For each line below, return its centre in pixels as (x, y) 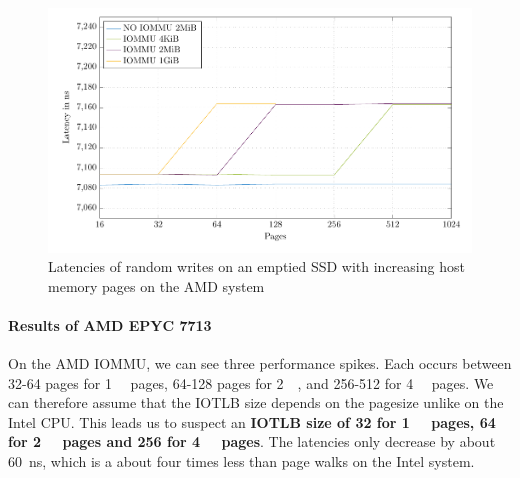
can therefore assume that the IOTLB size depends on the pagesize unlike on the (256, 402)
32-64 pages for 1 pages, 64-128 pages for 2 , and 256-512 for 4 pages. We (251, 382)
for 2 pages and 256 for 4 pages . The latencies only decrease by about (252, 441)
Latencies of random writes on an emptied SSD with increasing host (256, 266)
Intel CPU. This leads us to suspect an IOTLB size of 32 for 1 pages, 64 (252, 421)
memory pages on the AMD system (156, 285)
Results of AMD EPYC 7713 (110, 324)
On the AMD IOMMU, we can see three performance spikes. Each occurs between (260, 363)
